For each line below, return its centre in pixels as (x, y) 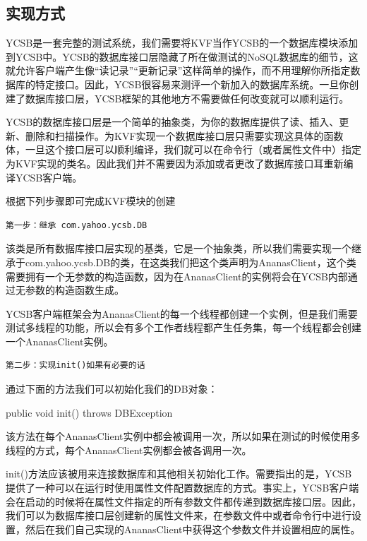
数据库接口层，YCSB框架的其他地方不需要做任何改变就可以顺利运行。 (187, 98)
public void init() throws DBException (89, 412)
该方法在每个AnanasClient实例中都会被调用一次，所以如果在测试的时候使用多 (183, 436)
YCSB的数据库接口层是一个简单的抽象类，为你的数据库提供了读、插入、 (173, 122)
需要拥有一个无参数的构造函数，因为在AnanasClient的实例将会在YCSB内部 (177, 276)
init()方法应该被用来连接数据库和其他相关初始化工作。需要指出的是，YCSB (179, 474)
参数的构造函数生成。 (74, 290)
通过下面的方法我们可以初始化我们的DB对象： (112, 389)
